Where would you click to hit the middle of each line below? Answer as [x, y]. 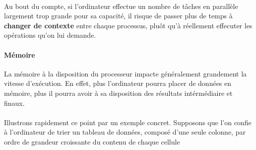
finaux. [14, 103]
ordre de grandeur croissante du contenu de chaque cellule [92, 141]
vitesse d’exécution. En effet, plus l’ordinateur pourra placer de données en [118, 83]
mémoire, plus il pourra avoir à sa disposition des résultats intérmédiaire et [118, 93]
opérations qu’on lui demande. [50, 35]
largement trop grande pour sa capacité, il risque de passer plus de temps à [118, 16]
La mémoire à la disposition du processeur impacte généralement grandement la [126, 73]
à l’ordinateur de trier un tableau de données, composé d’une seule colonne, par [125, 132]
